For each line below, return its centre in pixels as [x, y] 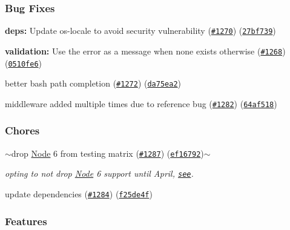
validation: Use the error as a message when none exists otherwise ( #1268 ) [145, 51]
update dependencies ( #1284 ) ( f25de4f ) [79, 194]
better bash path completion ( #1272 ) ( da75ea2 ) [93, 83]
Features [26, 221]
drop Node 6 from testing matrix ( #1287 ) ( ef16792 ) [107, 153]
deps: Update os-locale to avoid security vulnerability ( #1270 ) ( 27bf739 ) [140, 31]
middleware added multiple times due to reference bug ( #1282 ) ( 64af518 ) [141, 103]
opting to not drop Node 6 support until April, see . [99, 173]
